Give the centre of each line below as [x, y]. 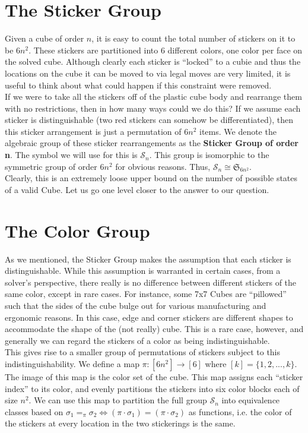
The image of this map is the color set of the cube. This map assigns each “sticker [154, 376]
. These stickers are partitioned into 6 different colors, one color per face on [166, 50]
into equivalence [251, 400]
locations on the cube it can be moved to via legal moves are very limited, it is [148, 73]
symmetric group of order [51, 166]
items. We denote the [238, 131]
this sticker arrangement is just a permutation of [93, 131]
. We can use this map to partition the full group [118, 400]
